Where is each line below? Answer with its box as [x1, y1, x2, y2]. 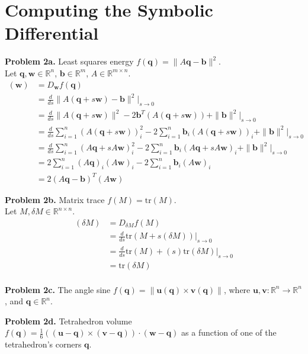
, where [223, 283, 251, 295]
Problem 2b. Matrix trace [5, 193, 105, 205]
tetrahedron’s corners [5, 338, 82, 350]
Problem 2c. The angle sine [5, 283, 111, 295]
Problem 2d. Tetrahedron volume [5, 314, 132, 327]
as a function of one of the [181, 326, 277, 339]
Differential [5, 21, 99, 45]
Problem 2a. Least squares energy [5, 55, 134, 67]
